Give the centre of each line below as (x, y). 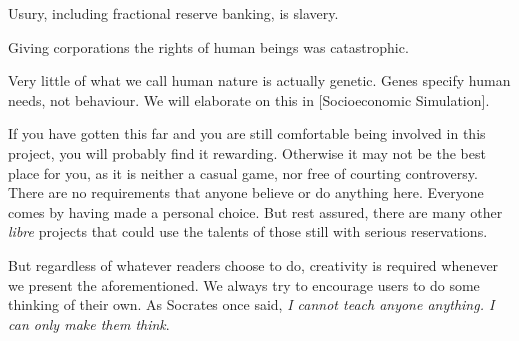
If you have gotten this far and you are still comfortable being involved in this (247, 133)
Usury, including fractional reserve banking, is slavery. (173, 13)
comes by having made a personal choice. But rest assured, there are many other (255, 211)
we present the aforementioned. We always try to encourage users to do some (244, 284)
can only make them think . (89, 323)
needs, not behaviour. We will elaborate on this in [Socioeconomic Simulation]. (249, 99)
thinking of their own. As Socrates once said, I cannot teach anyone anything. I (251, 304)
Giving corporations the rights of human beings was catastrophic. (208, 46)
